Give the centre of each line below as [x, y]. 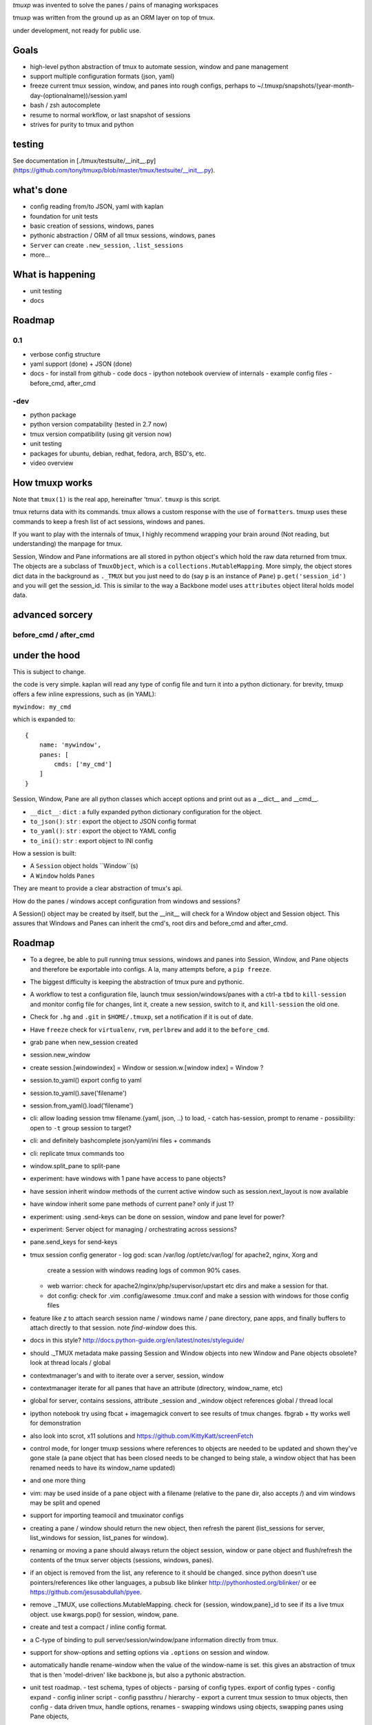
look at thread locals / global [70, 1363]
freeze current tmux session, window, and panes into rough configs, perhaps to [143, 86]
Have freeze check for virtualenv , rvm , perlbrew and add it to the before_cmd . [150, 1029]
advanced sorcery [53, 615]
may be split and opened [65, 1502]
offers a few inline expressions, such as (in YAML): [84, 694]
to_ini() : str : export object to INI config [91, 840]
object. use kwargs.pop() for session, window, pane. [104, 1614]
